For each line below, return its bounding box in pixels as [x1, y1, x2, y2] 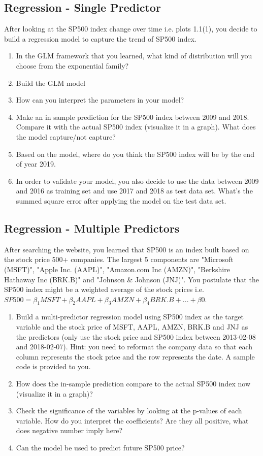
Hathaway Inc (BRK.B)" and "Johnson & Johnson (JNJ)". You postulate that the [4, 274, 259, 284]
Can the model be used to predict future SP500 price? [16, 442, 185, 453]
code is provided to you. [16, 361, 91, 372]
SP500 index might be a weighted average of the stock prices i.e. [4, 284, 204, 295]
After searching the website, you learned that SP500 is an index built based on [4, 244, 249, 254]
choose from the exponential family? [16, 60, 129, 71]
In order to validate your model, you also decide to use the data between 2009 [16, 175, 259, 186]
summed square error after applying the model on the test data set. [16, 195, 226, 206]
